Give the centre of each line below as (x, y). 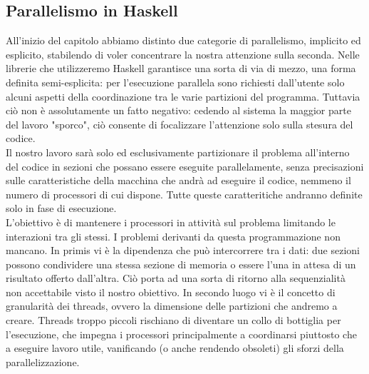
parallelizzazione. (43, 362)
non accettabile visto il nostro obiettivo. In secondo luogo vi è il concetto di (171, 292)
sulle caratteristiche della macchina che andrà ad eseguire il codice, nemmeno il (178, 180)
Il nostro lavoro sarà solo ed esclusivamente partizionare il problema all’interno (178, 152)
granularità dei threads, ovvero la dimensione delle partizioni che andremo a (172, 306)
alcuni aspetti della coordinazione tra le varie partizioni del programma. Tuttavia (183, 96)
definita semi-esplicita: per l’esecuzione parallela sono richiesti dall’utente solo (175, 82)
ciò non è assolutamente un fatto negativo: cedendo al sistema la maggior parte (178, 110)
